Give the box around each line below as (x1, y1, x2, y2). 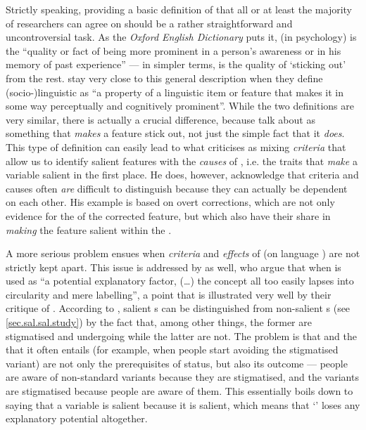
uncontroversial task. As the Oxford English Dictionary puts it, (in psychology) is (6, 30, 357, 44)
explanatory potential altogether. (6, 411, 148, 426)
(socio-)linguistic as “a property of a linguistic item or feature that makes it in (6, 84, 344, 99)
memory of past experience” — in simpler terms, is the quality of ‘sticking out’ (6, 57, 346, 72)
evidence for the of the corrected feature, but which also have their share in (6, 208, 331, 223)
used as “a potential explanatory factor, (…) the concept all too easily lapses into (6, 273, 354, 288)
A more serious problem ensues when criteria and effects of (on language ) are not (6, 246, 360, 261)
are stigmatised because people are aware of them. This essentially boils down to (6, 384, 353, 398)
